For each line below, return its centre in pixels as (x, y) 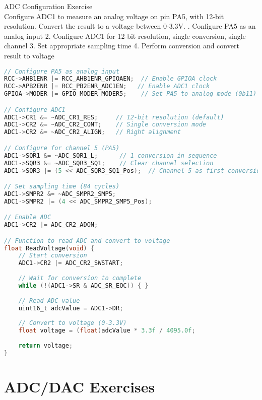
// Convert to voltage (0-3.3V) (73, 323)
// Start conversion (53, 256)
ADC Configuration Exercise (48, 6)
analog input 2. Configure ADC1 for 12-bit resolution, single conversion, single (125, 36)
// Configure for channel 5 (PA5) (62, 148)
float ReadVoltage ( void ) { (49, 248)
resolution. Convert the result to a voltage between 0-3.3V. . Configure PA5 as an (130, 26)
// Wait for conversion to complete (80, 278)
